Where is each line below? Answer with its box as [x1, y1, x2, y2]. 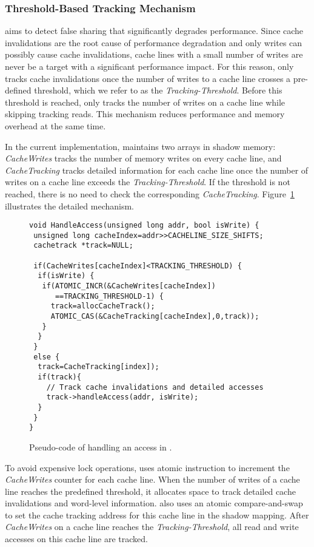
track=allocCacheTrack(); [50, 302, 155, 311]
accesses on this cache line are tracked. [5, 532, 148, 545]
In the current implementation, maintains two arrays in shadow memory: [5, 140, 276, 152]
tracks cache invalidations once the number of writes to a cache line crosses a [5, 72, 291, 84]
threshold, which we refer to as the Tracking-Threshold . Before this [34, 84, 282, 97]
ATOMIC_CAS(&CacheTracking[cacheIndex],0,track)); [50, 312, 259, 321]
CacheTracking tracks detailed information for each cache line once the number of [5, 163, 309, 176]
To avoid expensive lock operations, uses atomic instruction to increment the [5, 461, 290, 474]
